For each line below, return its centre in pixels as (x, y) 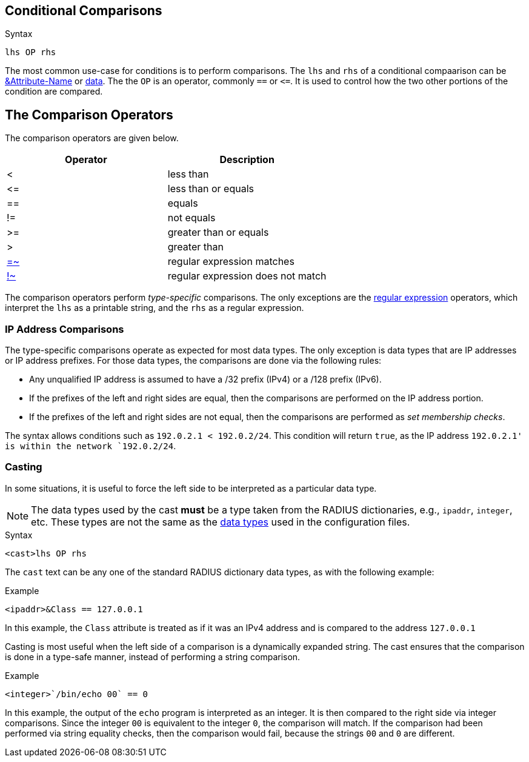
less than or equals (211, 189)
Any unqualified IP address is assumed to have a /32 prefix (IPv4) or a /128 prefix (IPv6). (205, 379)
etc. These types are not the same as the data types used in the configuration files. (221, 522)
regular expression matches (231, 262)
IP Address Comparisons (65, 329)
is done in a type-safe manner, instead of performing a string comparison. (153, 657)
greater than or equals (218, 232)
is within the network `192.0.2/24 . (91, 446)
